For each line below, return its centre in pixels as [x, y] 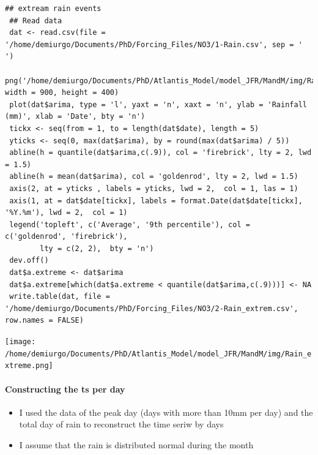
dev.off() [29, 261]
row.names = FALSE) [44, 321]
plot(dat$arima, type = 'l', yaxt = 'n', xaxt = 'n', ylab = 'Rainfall [158, 104]
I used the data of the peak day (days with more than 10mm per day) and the [166, 412]
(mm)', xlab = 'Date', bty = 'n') [75, 117]
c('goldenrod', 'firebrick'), [66, 237]
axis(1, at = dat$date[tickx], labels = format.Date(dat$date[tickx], [156, 201]
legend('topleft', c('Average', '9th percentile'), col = [130, 224]
